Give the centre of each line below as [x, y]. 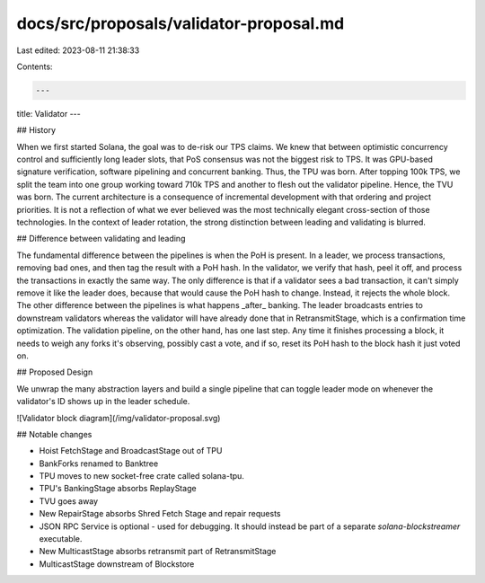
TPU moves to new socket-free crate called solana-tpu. [141, 476]
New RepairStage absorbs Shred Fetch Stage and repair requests [160, 514]
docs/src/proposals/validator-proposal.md [181, 23]
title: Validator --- [48, 113]
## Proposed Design [55, 372]
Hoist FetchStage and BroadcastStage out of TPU [131, 451]
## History [36, 130]
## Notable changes [54, 434]
